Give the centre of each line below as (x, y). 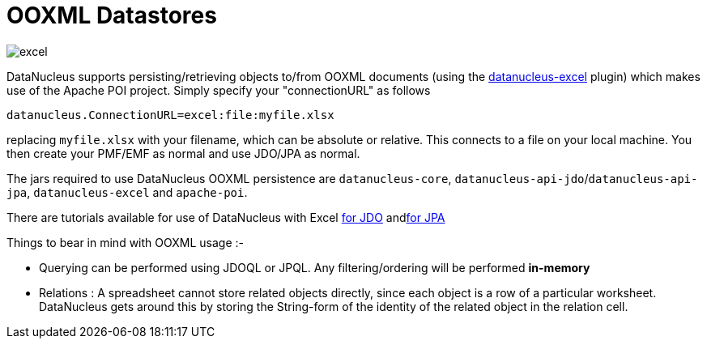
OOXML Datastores (112, 15)
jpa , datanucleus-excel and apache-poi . (127, 192)
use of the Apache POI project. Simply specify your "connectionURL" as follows (219, 90)
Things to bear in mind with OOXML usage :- (125, 242)
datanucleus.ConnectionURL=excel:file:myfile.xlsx (170, 115)
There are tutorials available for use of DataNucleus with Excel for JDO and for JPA (226, 217)
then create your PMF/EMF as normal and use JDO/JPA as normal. (183, 153)
